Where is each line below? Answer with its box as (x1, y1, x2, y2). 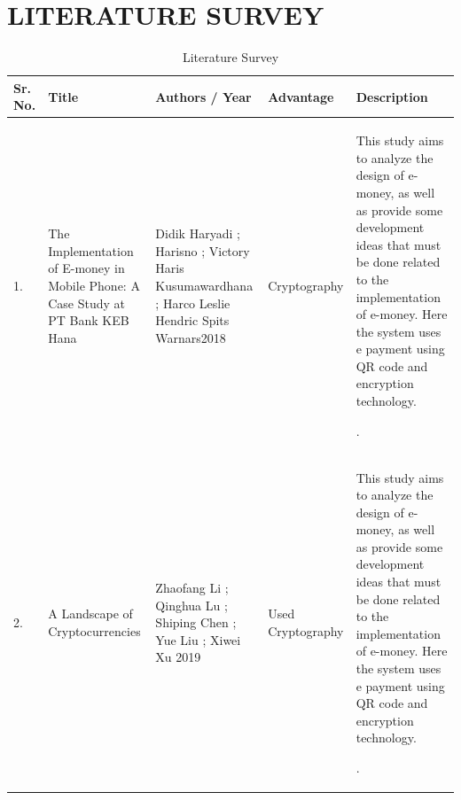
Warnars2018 (155, 328, 226, 346)
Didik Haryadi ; (155, 224, 240, 243)
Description (356, 87, 428, 105)
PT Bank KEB (48, 311, 129, 330)
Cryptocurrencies (48, 622, 141, 641)
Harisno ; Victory (155, 241, 250, 260)
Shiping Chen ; (155, 613, 237, 632)
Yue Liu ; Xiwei (155, 630, 241, 649)
